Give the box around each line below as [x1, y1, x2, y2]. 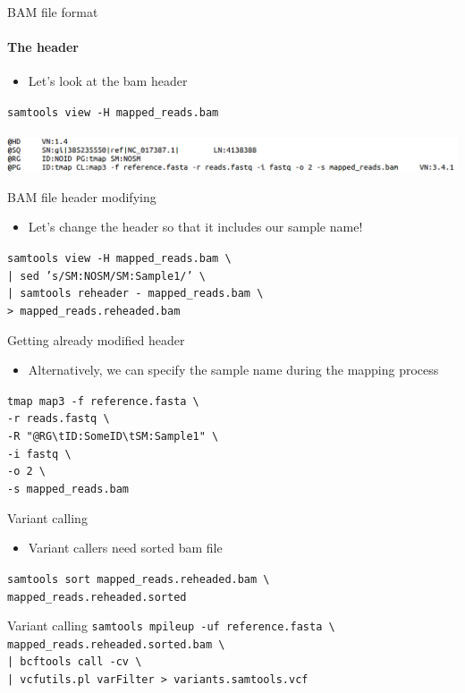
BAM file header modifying [7, 187, 156, 206]
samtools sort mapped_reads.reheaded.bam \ [7, 572, 270, 586]
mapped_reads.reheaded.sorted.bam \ [7, 638, 225, 651]
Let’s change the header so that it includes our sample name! [28, 217, 363, 236]
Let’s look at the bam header [28, 72, 188, 90]
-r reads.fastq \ [7, 412, 110, 426]
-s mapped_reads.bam [7, 483, 130, 495]
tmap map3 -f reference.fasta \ [7, 394, 199, 408]
